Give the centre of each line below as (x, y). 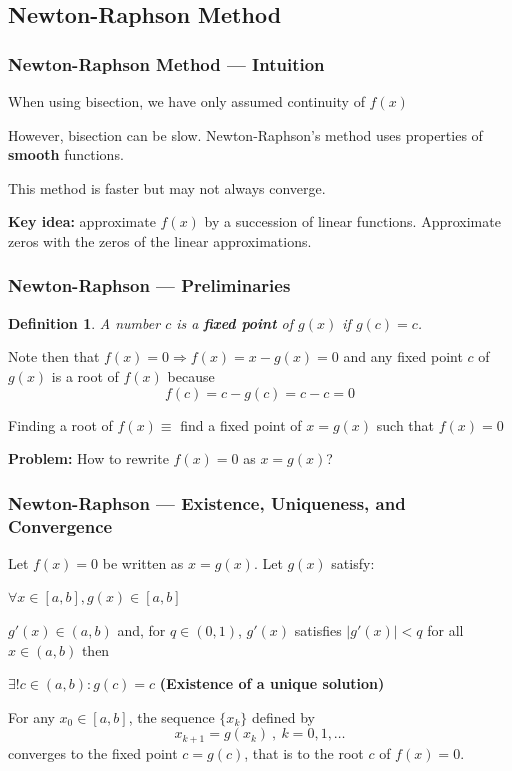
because (191, 375)
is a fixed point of (235, 322)
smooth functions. (66, 154)
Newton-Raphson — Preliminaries (149, 285)
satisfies (318, 630)
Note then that (54, 356)
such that (405, 424)
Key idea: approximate (82, 221)
